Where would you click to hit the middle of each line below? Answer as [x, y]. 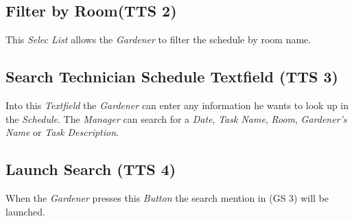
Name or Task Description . [62, 132]
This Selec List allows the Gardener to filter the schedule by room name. [158, 39]
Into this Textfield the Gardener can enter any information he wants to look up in [177, 105]
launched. [25, 211]
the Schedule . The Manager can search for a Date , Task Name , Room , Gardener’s [176, 118]
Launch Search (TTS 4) [91, 169]
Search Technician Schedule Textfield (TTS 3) [172, 77]
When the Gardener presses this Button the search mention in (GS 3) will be [167, 197]
